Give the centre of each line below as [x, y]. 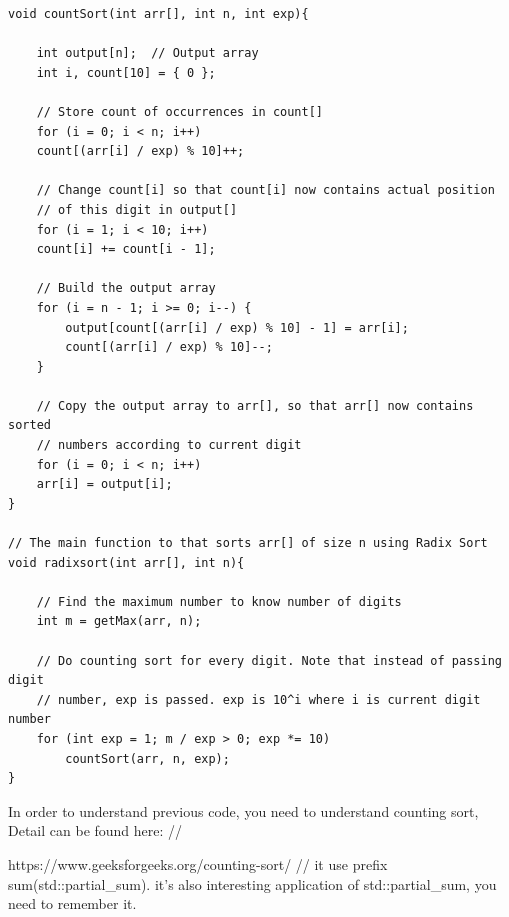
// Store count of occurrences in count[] [179, 111]
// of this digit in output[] [137, 209]
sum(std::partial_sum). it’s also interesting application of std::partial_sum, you [252, 883]
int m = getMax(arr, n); [119, 621]
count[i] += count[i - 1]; [126, 249]
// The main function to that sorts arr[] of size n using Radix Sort [248, 543]
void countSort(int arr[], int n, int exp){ [158, 14]
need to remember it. [72, 903]
